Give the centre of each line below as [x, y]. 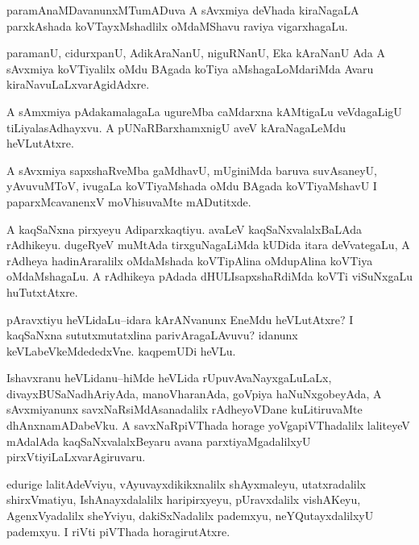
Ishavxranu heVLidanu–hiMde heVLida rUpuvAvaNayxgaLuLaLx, [169, 378]
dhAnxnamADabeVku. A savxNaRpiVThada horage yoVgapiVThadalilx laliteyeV [208, 425]
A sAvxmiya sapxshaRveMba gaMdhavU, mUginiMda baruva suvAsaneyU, [192, 170]
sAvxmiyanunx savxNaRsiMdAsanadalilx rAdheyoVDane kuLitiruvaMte [185, 409]
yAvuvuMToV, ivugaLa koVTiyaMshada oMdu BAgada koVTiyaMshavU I [192, 186]
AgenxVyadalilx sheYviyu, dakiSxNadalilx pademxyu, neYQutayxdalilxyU [190, 516]
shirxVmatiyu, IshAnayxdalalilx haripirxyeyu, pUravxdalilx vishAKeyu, [184, 499]
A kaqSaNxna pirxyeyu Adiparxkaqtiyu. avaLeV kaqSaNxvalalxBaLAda [184, 229]
